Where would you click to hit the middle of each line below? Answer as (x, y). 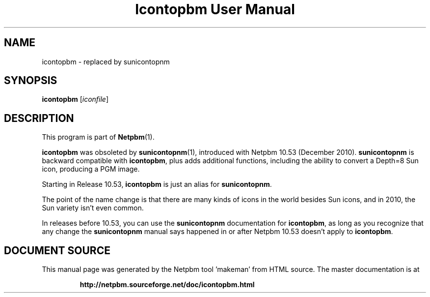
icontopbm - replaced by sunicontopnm (106, 61)
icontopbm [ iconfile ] (75, 99)
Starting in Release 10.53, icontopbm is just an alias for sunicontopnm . (157, 184)
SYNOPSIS (31, 81)
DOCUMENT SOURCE (57, 250)
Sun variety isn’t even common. (93, 208)
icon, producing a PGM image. (91, 169)
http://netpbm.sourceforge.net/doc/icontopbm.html (167, 285)
